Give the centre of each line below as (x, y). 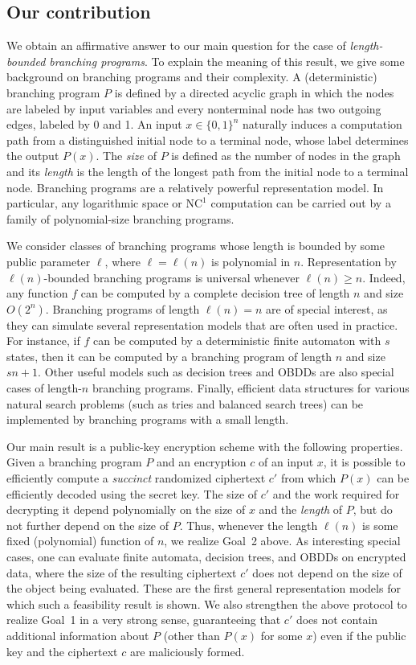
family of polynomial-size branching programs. (120, 218)
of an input (286, 462)
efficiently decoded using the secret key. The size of (132, 493)
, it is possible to (364, 462)
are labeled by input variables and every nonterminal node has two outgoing (194, 108)
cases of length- (44, 388)
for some (281, 635)
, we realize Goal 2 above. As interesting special (282, 541)
